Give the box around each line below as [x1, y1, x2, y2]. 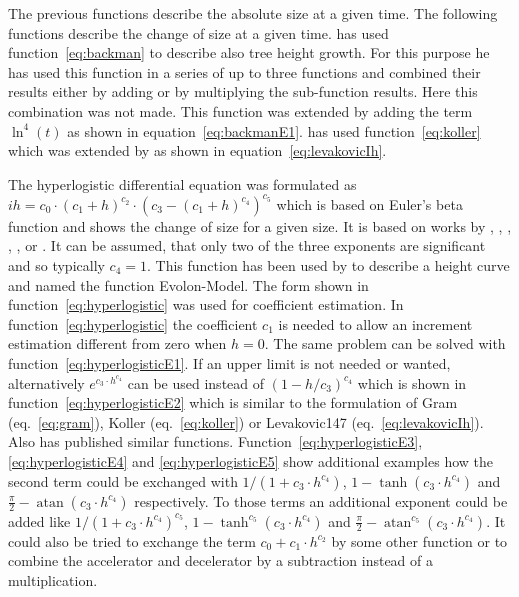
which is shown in [357, 372, 467, 393]
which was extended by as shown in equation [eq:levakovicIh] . [8, 140, 387, 161]
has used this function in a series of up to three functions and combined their [8, 61, 481, 82]
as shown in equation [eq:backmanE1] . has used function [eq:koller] [67, 120, 481, 141]
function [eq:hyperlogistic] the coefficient [8, 313, 258, 334]
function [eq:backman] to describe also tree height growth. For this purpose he [8, 42, 490, 63]
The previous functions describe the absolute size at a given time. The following [8, 3, 498, 23]
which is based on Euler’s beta [276, 193, 463, 214]
